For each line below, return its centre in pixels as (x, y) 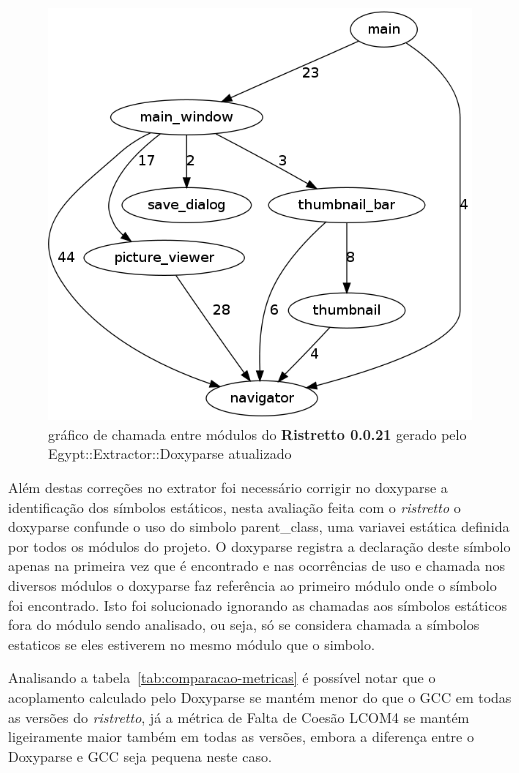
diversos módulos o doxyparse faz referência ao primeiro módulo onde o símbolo (252, 585)
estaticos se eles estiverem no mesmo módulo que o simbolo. (191, 643)
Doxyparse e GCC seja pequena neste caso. (140, 755)
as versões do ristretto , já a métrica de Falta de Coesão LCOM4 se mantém (239, 716)
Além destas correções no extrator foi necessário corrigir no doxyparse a (228, 487)
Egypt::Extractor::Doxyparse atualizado (170, 453)
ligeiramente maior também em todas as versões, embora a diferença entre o (241, 736)
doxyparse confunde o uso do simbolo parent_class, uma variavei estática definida (259, 526)
